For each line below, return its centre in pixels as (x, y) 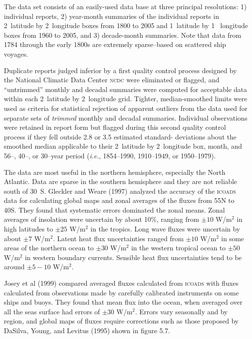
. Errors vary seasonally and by (181, 311)
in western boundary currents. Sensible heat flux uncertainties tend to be (133, 257)
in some (233, 238)
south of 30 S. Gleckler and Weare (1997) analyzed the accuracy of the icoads (120, 191)
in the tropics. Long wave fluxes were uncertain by (165, 229)
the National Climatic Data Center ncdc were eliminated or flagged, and (112, 80)
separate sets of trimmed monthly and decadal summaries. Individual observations (126, 117)
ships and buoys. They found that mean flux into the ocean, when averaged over (123, 302)
